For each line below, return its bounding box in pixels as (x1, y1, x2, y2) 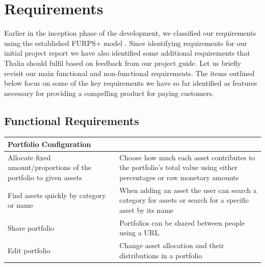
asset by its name (119, 205, 174, 215)
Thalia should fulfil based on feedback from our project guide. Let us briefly (4, 57, 241, 68)
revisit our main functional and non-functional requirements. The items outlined (4, 67, 255, 78)
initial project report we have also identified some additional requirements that (4, 47, 250, 58)
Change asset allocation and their (119, 240, 224, 251)
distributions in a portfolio (119, 250, 202, 260)
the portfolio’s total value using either (119, 162, 237, 173)
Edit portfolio (8, 245, 50, 256)
